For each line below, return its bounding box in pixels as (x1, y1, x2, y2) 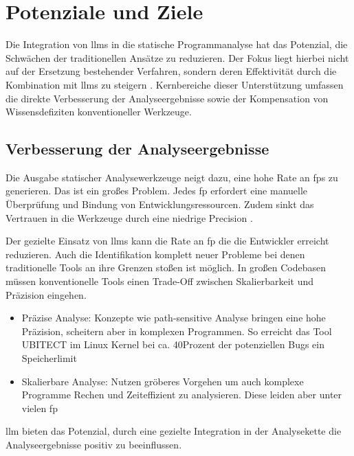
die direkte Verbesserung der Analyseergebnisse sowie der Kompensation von (5, 91, 329, 105)
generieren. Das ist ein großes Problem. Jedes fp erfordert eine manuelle (5, 183, 308, 198)
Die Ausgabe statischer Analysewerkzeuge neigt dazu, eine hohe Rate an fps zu (5, 170, 338, 184)
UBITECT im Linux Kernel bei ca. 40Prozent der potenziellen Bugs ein (21, 337, 324, 352)
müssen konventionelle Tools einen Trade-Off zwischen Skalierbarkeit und (5, 274, 314, 288)
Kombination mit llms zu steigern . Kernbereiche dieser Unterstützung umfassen (5, 77, 344, 91)
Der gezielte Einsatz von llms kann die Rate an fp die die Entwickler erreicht (5, 233, 329, 248)
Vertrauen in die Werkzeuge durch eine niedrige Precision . (5, 210, 253, 225)
